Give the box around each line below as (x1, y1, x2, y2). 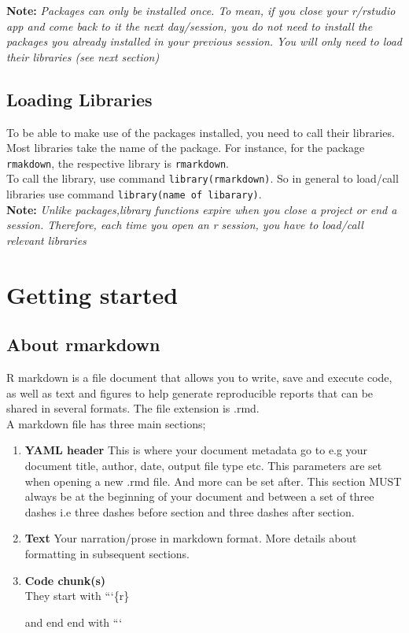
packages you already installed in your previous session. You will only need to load (6, 33, 403, 50)
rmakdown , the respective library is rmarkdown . (6, 154, 229, 171)
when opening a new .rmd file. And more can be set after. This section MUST (24, 472, 402, 489)
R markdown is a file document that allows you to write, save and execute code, (6, 369, 392, 386)
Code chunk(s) (24, 572, 106, 588)
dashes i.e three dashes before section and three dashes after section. (24, 503, 355, 520)
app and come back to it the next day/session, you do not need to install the (6, 17, 373, 34)
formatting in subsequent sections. (24, 546, 190, 562)
